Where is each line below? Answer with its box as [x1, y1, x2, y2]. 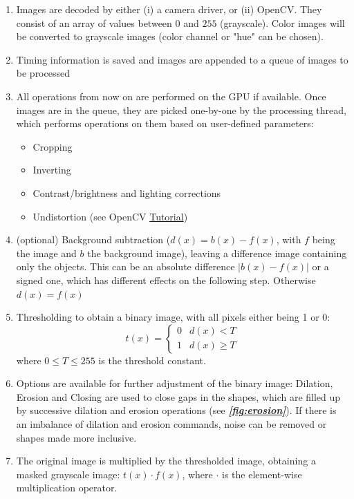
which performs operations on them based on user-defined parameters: [16, 116, 314, 131]
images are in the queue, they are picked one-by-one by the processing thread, [16, 102, 346, 117]
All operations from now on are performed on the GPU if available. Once [16, 88, 326, 103]
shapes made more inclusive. [16, 430, 137, 444]
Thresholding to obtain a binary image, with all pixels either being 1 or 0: [16, 310, 330, 324]
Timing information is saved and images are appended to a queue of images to [16, 52, 348, 66]
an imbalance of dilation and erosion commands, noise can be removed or [16, 417, 327, 431]
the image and [16, 245, 77, 260]
